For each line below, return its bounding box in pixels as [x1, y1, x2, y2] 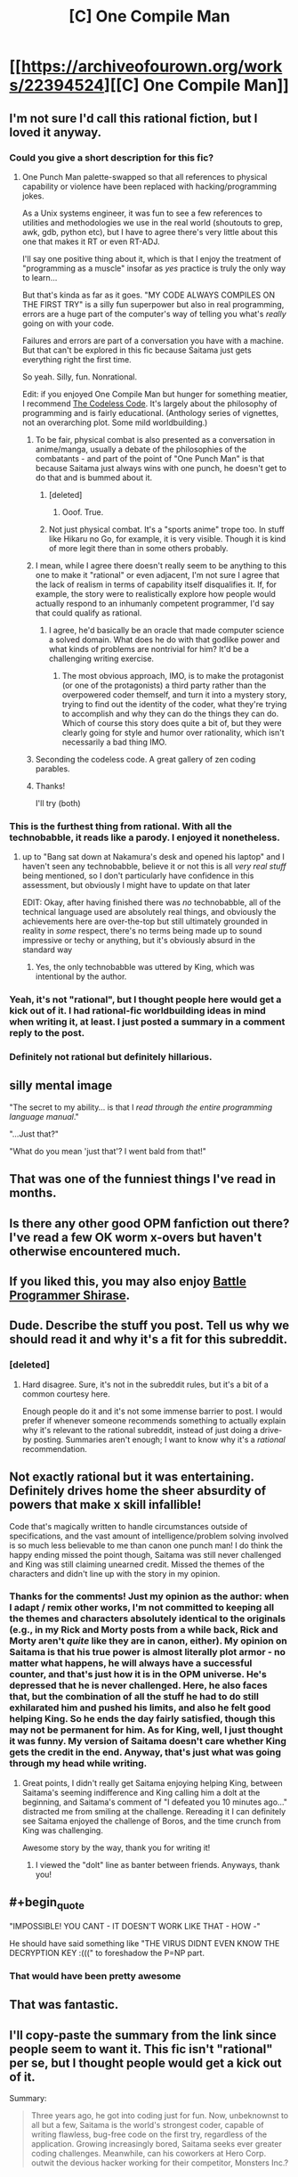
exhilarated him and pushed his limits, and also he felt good [9, 1701, 271, 1714]
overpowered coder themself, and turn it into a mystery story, [61, 689, 287, 700]
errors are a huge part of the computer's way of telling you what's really [21, 308, 286, 319]
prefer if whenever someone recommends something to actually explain [21, 1415, 286, 1426]
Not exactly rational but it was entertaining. [9, 1470, 254, 1485]
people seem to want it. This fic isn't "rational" [9, 2042, 273, 2057]
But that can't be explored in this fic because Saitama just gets [21, 345, 252, 355]
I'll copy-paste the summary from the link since [9, 2027, 278, 2042]
